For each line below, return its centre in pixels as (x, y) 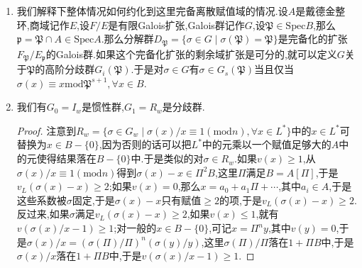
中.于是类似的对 (167, 158)
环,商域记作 (43, 24)
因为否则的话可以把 (147, 144)
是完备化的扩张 (313, 39)
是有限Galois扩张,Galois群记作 (176, 24)
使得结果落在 (66, 158)
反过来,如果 (43, 214)
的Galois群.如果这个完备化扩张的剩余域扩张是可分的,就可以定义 (191, 54)
